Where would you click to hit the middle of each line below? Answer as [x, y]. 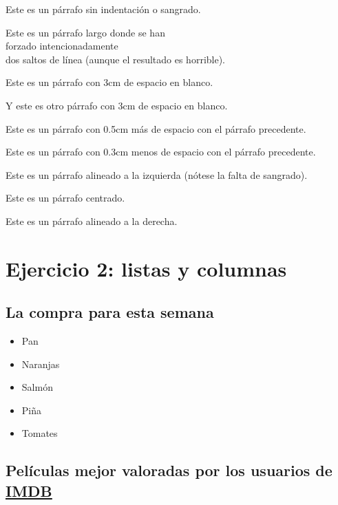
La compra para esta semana [110, 312]
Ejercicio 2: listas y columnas [146, 268]
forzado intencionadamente [62, 46]
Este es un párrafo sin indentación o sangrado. [103, 9]
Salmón [37, 387]
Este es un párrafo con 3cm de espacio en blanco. [109, 82]
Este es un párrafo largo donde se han [85, 32]
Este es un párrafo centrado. [65, 198]
